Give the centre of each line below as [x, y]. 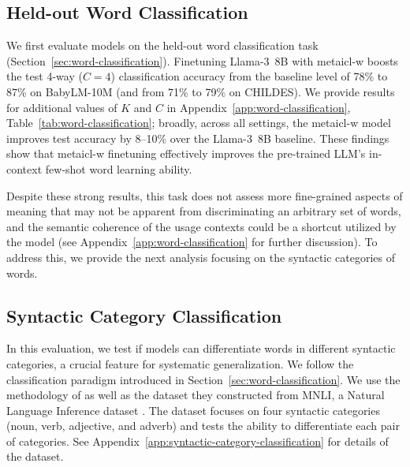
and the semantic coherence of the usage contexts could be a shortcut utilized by [201, 226]
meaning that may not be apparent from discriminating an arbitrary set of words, [204, 211]
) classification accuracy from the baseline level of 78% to [249, 76]
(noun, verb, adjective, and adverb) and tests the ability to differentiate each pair [203, 426]
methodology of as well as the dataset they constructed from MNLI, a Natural [196, 395]
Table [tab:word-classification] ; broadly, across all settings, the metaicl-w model [199, 123]
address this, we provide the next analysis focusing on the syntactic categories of [201, 257]
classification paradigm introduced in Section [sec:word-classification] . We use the [203, 379]
